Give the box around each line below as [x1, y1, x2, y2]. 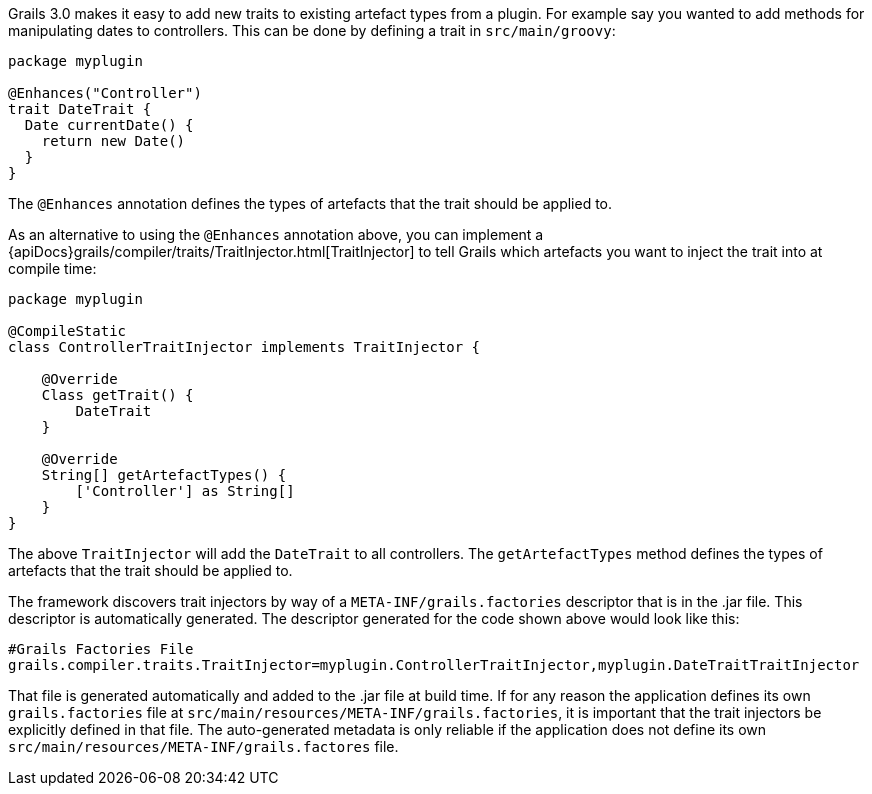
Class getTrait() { [41, 387, 194, 403]
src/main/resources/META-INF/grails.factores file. [8, 738, 399, 755]
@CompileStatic [8, 323, 127, 339]
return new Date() [41, 133, 186, 149]
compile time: [8, 260, 97, 277]
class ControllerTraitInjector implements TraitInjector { [8, 339, 481, 355]
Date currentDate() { [24, 117, 194, 133]
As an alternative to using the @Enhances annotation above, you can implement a [8, 226, 544, 243]
